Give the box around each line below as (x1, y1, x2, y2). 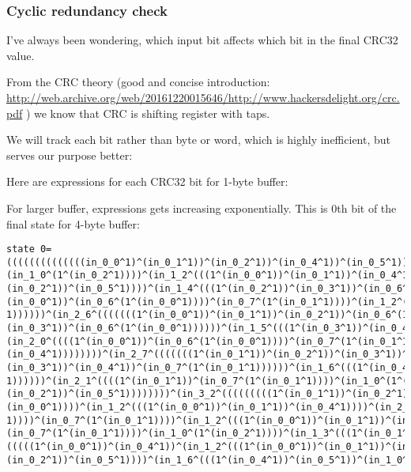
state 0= (6, 244, 52, 255)
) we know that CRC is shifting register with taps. (25, 104, 270, 121)
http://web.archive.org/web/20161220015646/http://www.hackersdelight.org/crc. (6, 89, 400, 105)
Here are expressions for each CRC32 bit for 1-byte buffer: (6, 173, 288, 190)
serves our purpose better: (6, 146, 133, 163)
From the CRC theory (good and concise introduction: (6, 74, 270, 90)
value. (6, 47, 35, 63)
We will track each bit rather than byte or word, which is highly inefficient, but (6, 131, 391, 148)
